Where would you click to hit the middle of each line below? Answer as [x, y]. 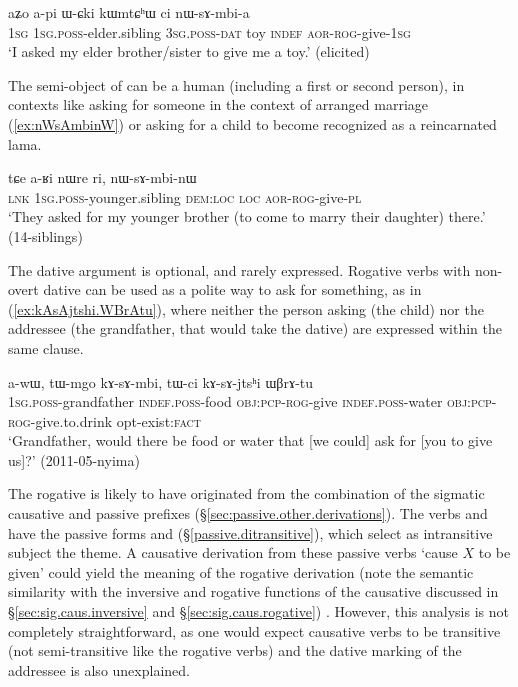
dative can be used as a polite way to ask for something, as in [232, 289]
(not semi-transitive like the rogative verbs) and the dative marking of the [235, 650]
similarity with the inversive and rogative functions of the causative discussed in [253, 591]
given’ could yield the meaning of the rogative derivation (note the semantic [241, 571]
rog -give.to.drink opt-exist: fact [105, 420]
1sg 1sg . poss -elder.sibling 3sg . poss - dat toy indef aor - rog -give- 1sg [209, 31]
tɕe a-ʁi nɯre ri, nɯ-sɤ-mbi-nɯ [102, 177]
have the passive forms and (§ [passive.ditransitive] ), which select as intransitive [250, 532]
